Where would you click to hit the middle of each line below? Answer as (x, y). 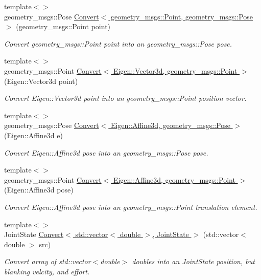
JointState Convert (34, 234)
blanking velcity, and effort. (47, 271)
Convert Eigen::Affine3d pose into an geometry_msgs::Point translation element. (131, 207)
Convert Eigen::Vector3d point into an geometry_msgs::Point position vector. (125, 98)
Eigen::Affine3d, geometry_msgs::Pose (170, 125)
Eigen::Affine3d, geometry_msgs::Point (174, 179)
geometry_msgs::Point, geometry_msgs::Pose (182, 16)
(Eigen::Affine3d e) (33, 135)
